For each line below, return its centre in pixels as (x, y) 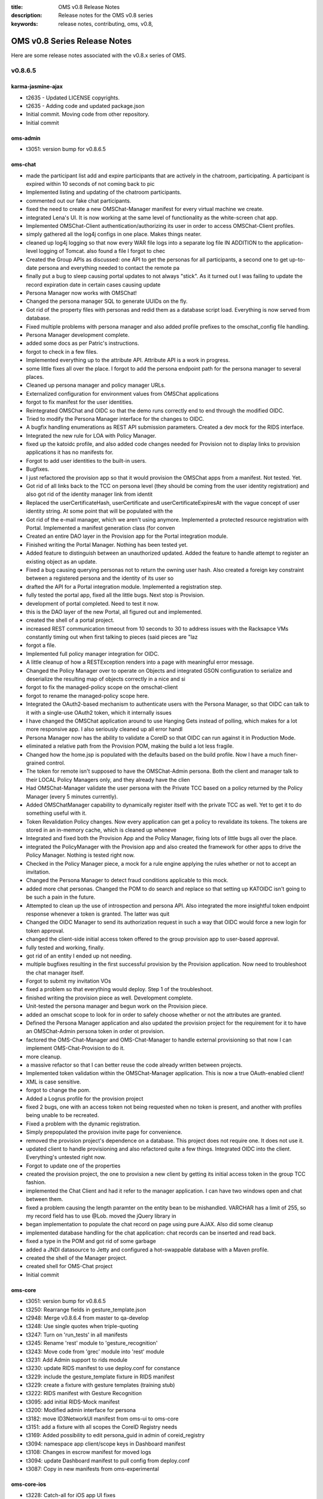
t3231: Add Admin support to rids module (77, 1360)
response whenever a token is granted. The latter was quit (98, 914)
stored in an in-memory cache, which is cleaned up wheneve (101, 830)
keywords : (25, 23)
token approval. (45, 931)
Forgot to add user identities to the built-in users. (86, 460)
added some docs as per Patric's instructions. (83, 343)
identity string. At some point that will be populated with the (100, 511)
